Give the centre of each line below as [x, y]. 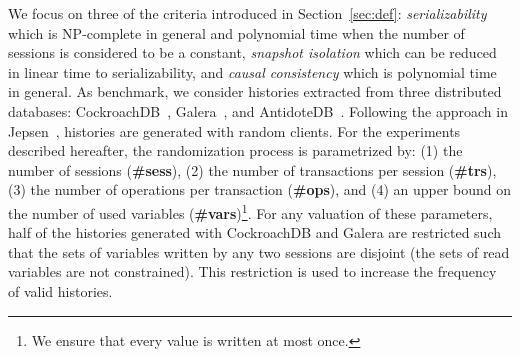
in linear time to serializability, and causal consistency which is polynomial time [252, 71]
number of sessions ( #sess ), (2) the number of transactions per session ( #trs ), [252, 169]
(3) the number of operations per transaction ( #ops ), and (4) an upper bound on [260, 189]
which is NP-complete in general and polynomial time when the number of [236, 32]
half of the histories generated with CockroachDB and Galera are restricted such [254, 232]
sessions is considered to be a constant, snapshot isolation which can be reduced [252, 52]
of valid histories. [60, 290]
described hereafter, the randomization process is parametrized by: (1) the [235, 150]
